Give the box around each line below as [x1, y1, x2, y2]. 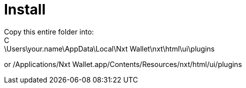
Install [4, 1, 46, 18]
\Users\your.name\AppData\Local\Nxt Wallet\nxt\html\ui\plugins [4, 44, 215, 53]
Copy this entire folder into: [4, 27, 94, 36]
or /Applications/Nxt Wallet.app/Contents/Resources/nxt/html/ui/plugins [4, 59, 242, 68]
